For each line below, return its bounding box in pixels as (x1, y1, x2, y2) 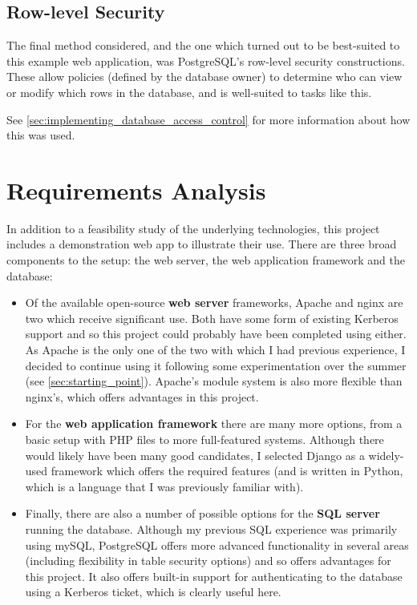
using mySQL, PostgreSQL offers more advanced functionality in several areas (25, 536, 409, 553)
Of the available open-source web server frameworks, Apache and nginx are (25, 294, 403, 311)
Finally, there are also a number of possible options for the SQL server (25, 505, 380, 522)
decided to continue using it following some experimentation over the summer (25, 357, 407, 373)
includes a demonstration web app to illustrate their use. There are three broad (6, 236, 397, 252)
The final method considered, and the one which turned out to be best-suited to (6, 37, 400, 54)
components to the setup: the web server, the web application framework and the (6, 252, 405, 268)
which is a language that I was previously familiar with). (25, 478, 304, 494)
